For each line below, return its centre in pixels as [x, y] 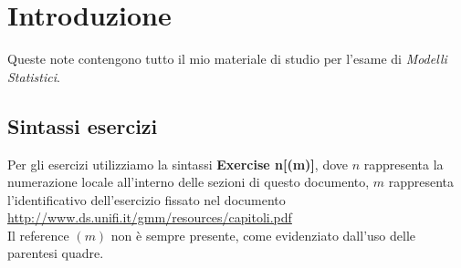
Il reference [38, 235]
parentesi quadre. [56, 253]
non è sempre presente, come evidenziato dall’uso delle [263, 235]
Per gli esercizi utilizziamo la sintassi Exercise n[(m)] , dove [178, 164]
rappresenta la [403, 164]
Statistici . [34, 76]
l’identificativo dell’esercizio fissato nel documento [147, 199]
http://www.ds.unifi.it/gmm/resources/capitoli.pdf [150, 217]
